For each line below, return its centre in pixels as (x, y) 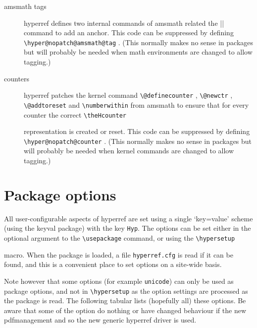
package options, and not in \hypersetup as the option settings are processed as (126, 291)
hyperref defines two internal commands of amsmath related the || (124, 23)
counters (17, 78)
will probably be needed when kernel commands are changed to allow (129, 151)
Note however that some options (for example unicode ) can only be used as (119, 281)
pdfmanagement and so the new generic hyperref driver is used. (100, 320)
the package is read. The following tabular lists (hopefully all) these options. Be (125, 300)
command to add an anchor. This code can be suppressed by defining (129, 33)
